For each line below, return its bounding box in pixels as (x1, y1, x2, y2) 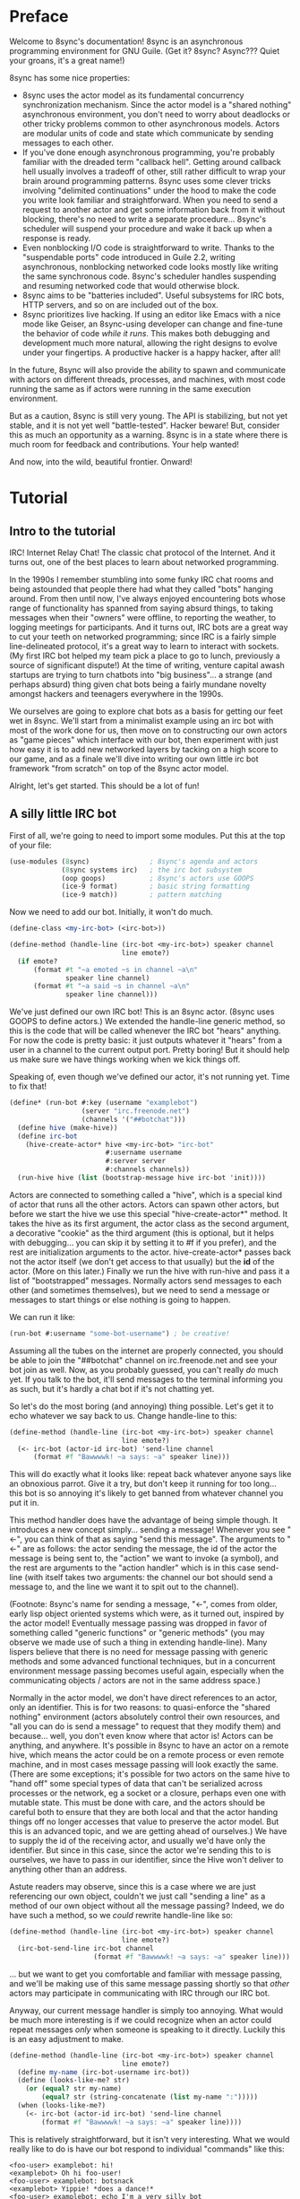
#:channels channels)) (105, 1165, 191, 1174)
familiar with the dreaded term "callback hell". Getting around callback (21, 156, 282, 167)
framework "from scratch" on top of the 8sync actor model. (9, 762, 229, 773)
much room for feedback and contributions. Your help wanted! (9, 439, 239, 449)
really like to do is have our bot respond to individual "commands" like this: (9, 2143, 285, 2154)
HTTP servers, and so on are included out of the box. (21, 299, 219, 310)
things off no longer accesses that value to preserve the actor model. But (9, 1816, 279, 1827)
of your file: (9, 839, 52, 850)
